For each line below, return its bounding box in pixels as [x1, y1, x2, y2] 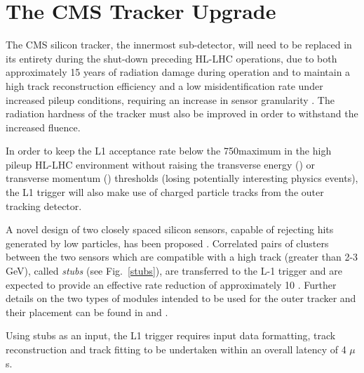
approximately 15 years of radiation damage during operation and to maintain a [6, 65, 351, 79]
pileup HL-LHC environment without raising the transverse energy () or [6, 157, 316, 171]
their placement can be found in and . [6, 304, 168, 319]
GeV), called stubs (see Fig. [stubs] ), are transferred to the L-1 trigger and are [6, 263, 342, 278]
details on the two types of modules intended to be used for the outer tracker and [6, 291, 356, 306]
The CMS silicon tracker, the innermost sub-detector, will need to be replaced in [6, 37, 352, 52]
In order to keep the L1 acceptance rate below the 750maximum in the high [6, 143, 332, 158]
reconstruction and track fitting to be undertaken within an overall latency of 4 [6, 342, 346, 356]
